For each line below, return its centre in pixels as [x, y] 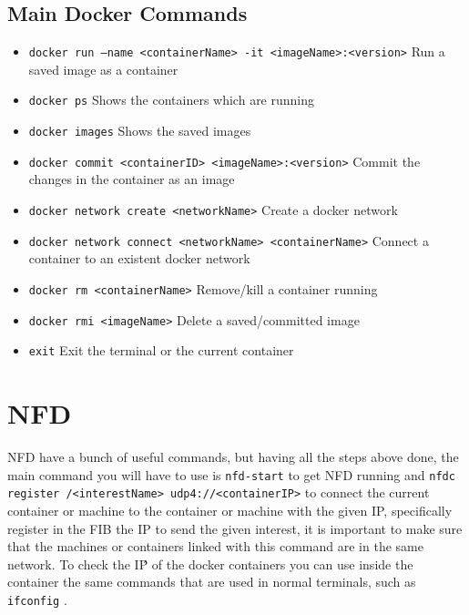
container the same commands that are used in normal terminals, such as [212, 582]
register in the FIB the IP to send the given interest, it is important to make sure [235, 528]
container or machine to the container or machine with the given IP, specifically [230, 510]
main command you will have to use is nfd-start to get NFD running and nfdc [231, 474]
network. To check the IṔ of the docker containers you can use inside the [210, 564]
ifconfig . [37, 599]
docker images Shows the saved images [140, 131]
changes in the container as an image [132, 179]
